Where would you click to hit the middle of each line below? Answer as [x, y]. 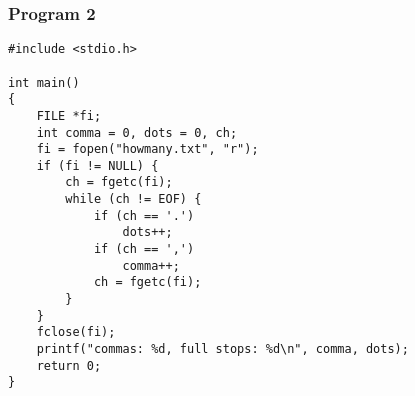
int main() [44, 82]
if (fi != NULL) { [97, 165]
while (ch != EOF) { [133, 199]
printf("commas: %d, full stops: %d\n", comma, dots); [222, 349]
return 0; [69, 365]
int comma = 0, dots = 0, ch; [137, 132]
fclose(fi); [76, 332]
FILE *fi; [69, 115]
